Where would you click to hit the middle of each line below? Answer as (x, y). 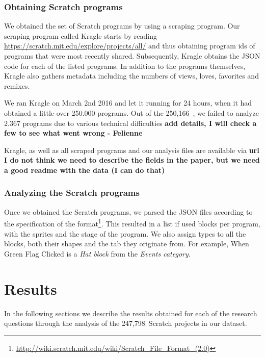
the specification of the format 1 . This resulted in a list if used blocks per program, (132, 223)
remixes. (17, 85)
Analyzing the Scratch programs (72, 193)
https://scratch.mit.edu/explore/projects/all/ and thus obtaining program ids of (130, 46)
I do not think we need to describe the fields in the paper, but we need (132, 160)
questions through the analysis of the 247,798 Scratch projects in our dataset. (126, 323)
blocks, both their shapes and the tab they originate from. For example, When (127, 244)
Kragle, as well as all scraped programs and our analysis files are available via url (132, 150)
